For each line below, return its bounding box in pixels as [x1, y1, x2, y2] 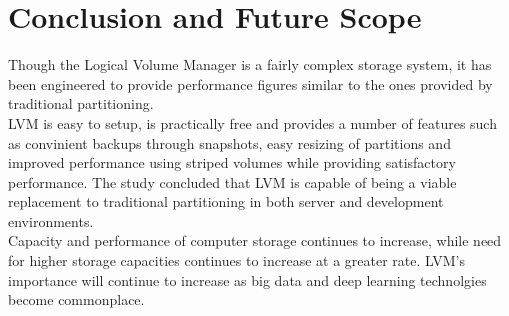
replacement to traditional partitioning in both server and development [8, 191, 444, 212]
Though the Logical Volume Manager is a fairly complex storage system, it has [8, 54, 492, 75]
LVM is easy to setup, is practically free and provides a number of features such [8, 112, 497, 133]
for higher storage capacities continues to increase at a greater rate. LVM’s [8, 250, 465, 271]
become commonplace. [8, 289, 145, 310]
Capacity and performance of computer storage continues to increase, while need [8, 230, 502, 251]
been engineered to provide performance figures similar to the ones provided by [8, 73, 493, 94]
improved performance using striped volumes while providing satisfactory [8, 152, 456, 173]
